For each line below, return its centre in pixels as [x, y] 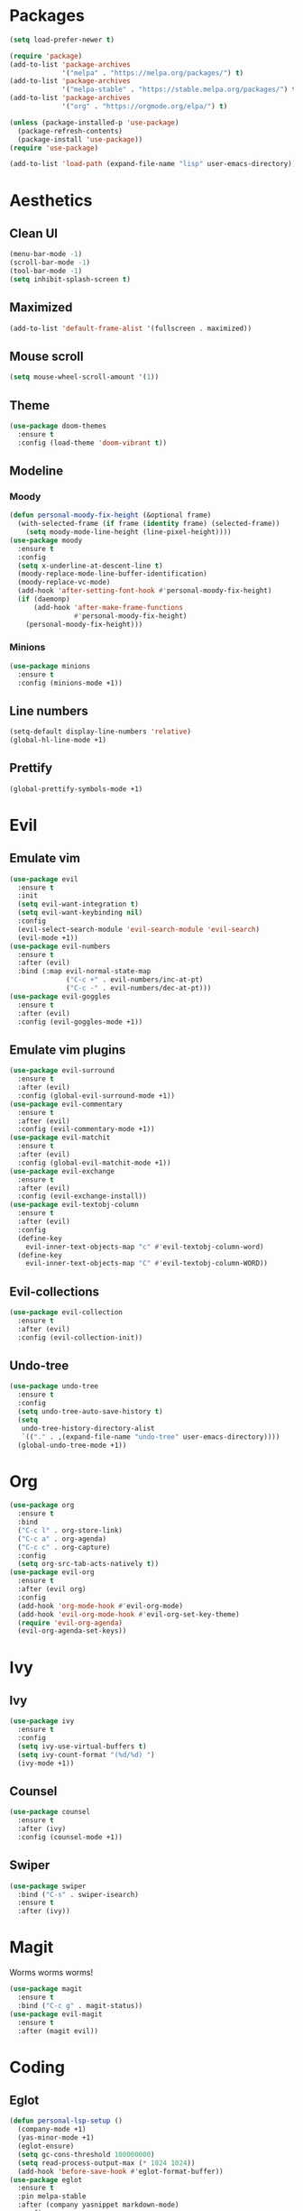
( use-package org [42, 1506]
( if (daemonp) [44, 599]
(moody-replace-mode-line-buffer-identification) [112, 574]
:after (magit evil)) [58, 2031]
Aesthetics [51, 200]
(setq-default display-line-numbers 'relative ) [101, 732]
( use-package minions [50, 666]
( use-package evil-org [52, 1572]
